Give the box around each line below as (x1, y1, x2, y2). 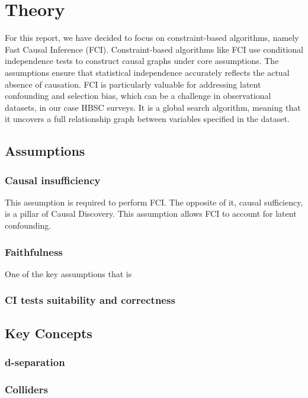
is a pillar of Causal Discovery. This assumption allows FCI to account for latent (5, 207, 297, 220)
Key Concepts (5, 323, 92, 342)
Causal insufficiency (5, 172, 101, 187)
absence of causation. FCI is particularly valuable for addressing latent (5, 78, 261, 90)
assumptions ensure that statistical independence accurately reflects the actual (5, 66, 290, 78)
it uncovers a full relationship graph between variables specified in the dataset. (5, 113, 290, 125)
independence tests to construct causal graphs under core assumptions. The (5, 54, 279, 67)
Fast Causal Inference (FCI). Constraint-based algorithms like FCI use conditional (5, 43, 303, 55)
